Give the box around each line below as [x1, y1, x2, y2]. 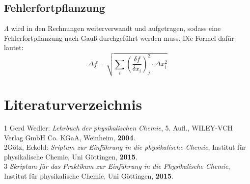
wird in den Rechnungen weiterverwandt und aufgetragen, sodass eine [11, 23, 221, 33]
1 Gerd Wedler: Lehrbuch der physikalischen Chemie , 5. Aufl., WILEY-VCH [4, 123, 233, 133]
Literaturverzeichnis [4, 94, 142, 114]
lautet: [4, 42, 24, 53]
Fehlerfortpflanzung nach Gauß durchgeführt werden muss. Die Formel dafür [4, 32, 234, 43]
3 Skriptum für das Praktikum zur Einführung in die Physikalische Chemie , [4, 161, 230, 171]
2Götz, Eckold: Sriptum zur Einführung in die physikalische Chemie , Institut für [4, 142, 246, 152]
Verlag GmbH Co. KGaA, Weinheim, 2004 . [4, 132, 136, 142]
